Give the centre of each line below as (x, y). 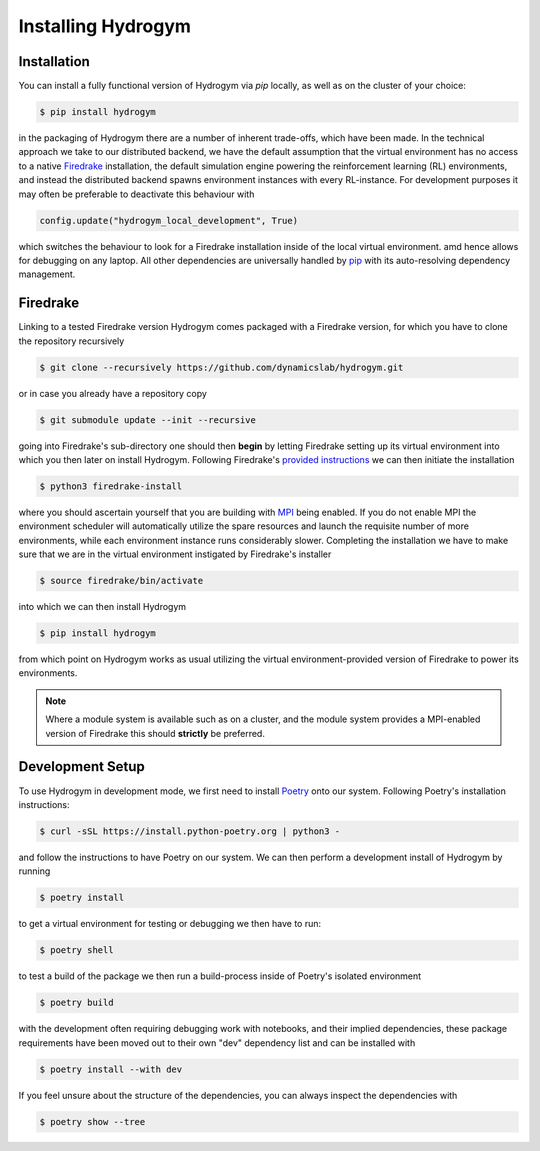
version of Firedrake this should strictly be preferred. (155, 733)
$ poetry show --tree (92, 1121)
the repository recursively (71, 341)
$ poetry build (76, 1003)
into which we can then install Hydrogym (102, 607)
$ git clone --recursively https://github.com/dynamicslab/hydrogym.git (221, 367)
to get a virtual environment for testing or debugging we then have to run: (170, 924)
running (34, 871)
